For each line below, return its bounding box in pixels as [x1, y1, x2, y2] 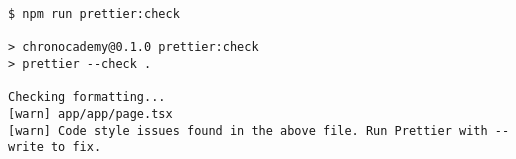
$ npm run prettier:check [8, 7, 180, 21]
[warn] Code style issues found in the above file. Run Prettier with [8, 123, 488, 138]
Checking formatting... [8, 90, 166, 105]
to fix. [50, 140, 102, 155]
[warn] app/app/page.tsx [8, 106, 173, 121]
